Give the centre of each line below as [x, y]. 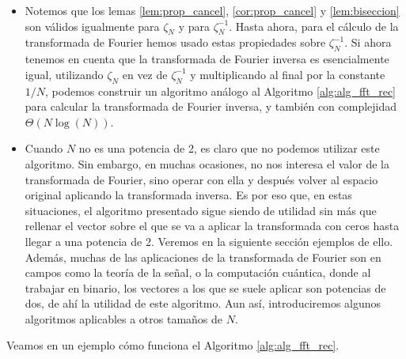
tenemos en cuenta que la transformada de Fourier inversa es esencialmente [207, 59]
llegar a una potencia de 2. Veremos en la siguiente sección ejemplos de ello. [209, 241]
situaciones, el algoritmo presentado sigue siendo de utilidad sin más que [201, 210]
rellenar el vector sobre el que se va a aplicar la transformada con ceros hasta [212, 226]
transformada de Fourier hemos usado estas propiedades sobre [175, 42]
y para [194, 26]
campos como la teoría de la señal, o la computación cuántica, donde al [198, 272]
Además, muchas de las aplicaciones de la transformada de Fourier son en [203, 257]
